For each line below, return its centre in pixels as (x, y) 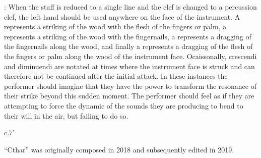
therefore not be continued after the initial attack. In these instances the (116, 76)
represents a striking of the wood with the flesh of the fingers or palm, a (115, 27)
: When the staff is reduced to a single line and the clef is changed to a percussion (130, 7)
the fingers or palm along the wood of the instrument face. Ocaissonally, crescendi (130, 56)
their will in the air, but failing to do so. (66, 115)
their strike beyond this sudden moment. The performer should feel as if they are (129, 96)
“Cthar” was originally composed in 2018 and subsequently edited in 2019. (119, 149)
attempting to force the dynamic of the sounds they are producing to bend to (124, 105)
